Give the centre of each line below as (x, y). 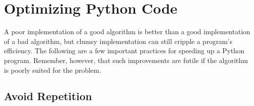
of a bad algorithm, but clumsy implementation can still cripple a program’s (118, 41)
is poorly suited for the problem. (53, 70)
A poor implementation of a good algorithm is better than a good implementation (127, 32)
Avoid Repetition (48, 96)
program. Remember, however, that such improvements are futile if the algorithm (126, 60)
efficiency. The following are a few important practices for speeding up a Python (124, 51)
